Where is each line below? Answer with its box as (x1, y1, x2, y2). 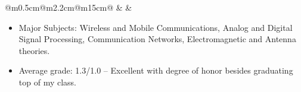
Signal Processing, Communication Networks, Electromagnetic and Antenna (18, 33, 296, 45)
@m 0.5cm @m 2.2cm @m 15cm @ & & (5, 1, 132, 13)
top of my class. (18, 75, 76, 88)
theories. (18, 44, 50, 56)
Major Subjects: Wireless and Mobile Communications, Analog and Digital (18, 21, 293, 33)
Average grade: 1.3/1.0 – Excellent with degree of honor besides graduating (18, 64, 293, 77)
